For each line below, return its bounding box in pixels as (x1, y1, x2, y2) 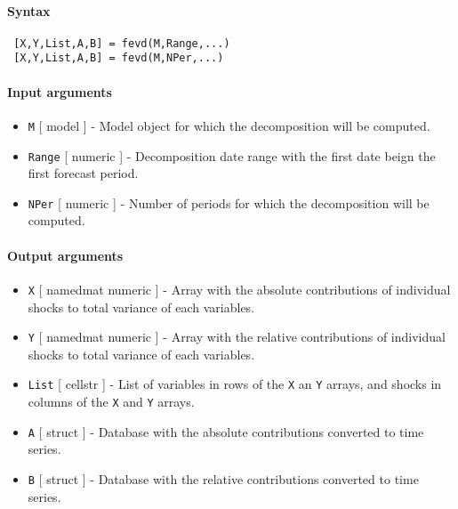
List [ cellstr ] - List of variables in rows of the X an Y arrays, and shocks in (28, 375, 442, 393)
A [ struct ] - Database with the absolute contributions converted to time (28, 422, 424, 440)
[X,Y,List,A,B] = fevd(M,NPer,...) (13, 52, 224, 65)
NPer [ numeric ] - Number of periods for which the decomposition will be (28, 193, 430, 212)
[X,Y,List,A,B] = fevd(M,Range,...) (13, 36, 230, 50)
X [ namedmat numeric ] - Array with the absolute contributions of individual (28, 279, 451, 298)
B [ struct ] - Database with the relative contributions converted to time (28, 469, 419, 488)
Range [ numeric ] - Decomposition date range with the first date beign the (28, 146, 436, 165)
